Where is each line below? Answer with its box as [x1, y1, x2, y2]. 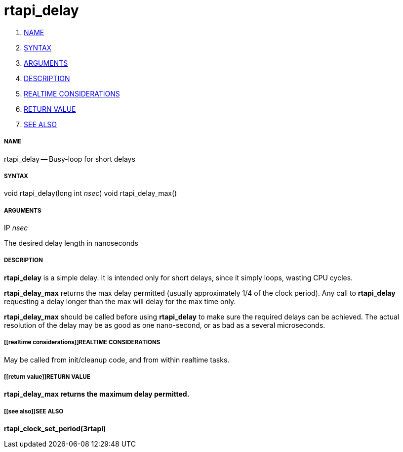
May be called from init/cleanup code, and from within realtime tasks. [4, 355, 230, 364]
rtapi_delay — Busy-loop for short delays [4, 154, 135, 163]
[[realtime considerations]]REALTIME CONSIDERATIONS [4, 339, 161, 346]
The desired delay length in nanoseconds [4, 239, 139, 248]
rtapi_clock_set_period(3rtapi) [4, 424, 106, 433]
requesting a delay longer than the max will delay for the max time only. [4, 297, 236, 306]
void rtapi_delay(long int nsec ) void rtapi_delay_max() [4, 189, 177, 198]
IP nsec [4, 224, 28, 232]
